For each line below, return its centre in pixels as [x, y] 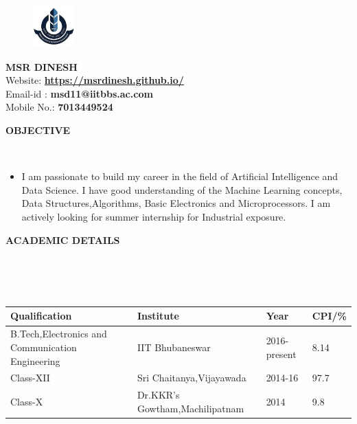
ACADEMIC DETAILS [63, 239]
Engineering [35, 360]
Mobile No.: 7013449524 [59, 107]
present [281, 354]
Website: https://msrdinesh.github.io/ [95, 80]
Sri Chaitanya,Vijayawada [192, 378]
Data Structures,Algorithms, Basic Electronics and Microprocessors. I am [176, 203]
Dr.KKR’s [158, 395]
